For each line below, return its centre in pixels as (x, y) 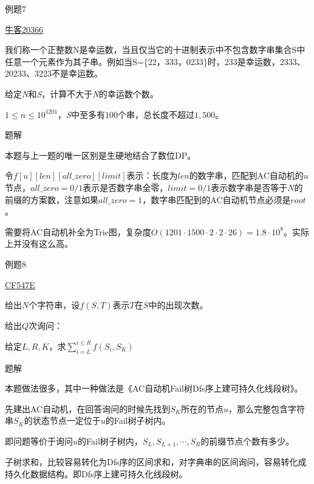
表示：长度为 (152, 175)
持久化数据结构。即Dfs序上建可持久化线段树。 (96, 474)
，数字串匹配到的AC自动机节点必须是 (217, 199)
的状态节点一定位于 (62, 420)
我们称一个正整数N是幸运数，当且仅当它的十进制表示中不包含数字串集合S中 (155, 50)
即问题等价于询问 (39, 441)
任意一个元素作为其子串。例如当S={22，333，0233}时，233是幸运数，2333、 (155, 61)
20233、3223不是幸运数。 (54, 73)
